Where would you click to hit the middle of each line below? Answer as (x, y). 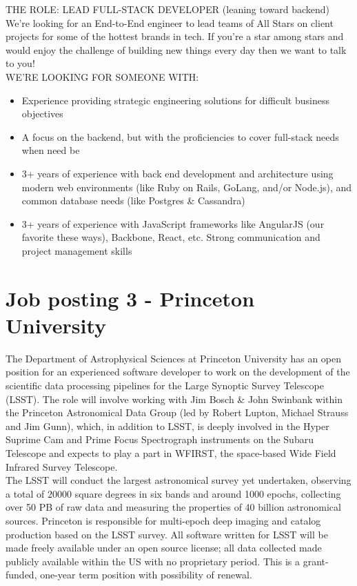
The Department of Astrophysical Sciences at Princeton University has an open (174, 358)
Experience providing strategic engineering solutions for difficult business (175, 100)
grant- (316, 561)
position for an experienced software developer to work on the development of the (178, 372)
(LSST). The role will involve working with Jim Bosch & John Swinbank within (174, 399)
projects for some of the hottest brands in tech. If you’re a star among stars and (175, 36)
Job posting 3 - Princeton (130, 298)
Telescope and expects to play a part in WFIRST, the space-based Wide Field (171, 452)
